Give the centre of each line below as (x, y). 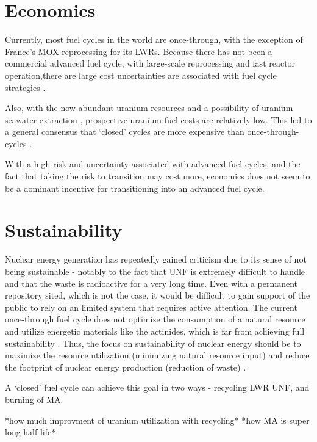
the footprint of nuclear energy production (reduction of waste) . (126, 367)
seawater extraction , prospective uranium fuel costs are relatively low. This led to (158, 119)
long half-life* (30, 432)
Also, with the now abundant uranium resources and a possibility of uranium (149, 108)
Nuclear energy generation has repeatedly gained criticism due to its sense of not (156, 259)
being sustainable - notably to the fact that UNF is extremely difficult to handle (155, 271)
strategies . (25, 87)
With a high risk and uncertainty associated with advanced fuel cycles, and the (153, 164)
